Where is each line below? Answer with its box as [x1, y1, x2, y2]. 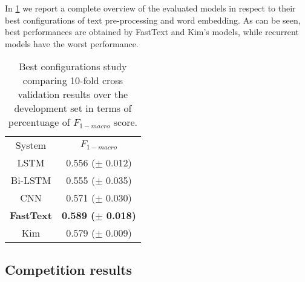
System [15, 138, 47, 152]
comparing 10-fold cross [22, 73, 123, 88]
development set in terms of [14, 101, 132, 116]
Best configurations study [19, 59, 127, 74]
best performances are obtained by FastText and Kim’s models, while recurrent [5, 25, 299, 38]
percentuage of [8, 115, 70, 130]
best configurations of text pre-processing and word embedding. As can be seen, [5, 13, 301, 26]
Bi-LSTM [10, 173, 51, 188]
